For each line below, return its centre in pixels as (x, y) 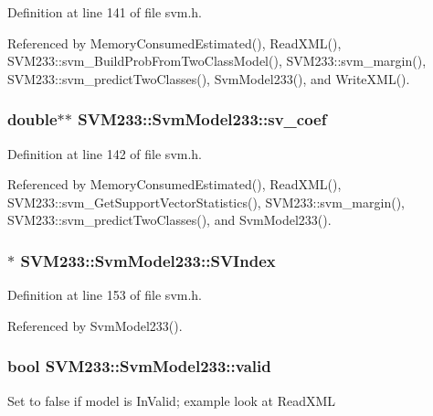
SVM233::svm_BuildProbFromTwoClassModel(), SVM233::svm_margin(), (217, 61)
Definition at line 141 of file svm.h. (105, 12)
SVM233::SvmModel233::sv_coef (202, 119)
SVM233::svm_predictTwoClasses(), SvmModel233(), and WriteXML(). (209, 78)
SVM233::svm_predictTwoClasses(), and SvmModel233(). (169, 220)
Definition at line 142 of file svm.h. (105, 153)
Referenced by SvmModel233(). (95, 325)
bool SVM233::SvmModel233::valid (139, 366)
